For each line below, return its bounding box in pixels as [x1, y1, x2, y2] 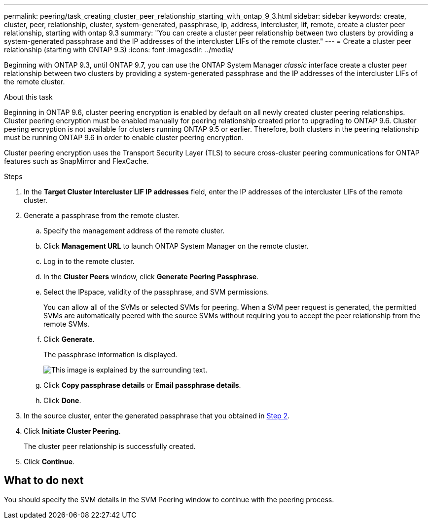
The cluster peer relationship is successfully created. [24, 442, 196, 450]
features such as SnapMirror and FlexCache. [4, 157, 149, 165]
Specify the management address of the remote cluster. [43, 226, 225, 235]
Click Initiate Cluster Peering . [24, 427, 121, 435]
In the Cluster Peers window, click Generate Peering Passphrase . [43, 272, 259, 281]
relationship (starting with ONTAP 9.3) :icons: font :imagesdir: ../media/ [4, 45, 234, 54]
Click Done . [43, 396, 81, 405]
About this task [4, 93, 53, 101]
